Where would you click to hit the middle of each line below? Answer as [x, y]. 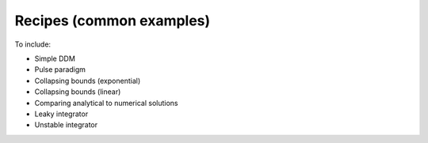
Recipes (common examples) [113, 21]
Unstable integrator [66, 125]
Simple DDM [55, 58]
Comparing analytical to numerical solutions [106, 103]
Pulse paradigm [60, 70]
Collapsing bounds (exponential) [88, 81]
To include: [33, 44]
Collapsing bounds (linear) [78, 92]
